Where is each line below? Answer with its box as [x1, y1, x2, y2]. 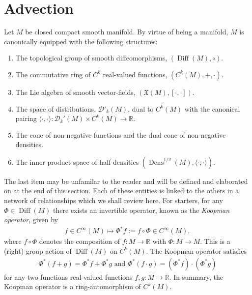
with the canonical [184, 103, 240, 114]
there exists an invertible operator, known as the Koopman [53, 205, 230, 215]
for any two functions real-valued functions [4, 271, 133, 282]
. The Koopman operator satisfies [146, 245, 247, 256]
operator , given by [4, 214, 58, 225]
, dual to [128, 103, 154, 114]
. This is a [200, 236, 230, 246]
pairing [15, 113, 37, 123]
